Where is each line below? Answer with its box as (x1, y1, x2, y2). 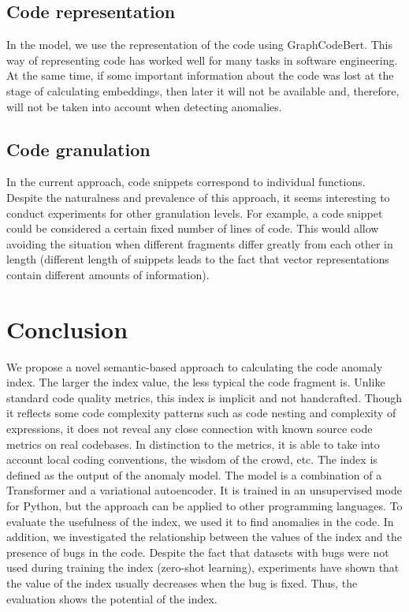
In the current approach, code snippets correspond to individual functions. (6, 174, 366, 190)
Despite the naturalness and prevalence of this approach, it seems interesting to (6, 188, 390, 205)
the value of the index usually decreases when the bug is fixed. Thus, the (6, 574, 358, 591)
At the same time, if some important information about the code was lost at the (6, 67, 394, 84)
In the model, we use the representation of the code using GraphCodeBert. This (6, 36, 392, 53)
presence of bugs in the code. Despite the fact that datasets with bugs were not (6, 543, 389, 560)
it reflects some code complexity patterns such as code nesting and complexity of (6, 405, 396, 421)
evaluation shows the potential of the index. (6, 590, 218, 606)
